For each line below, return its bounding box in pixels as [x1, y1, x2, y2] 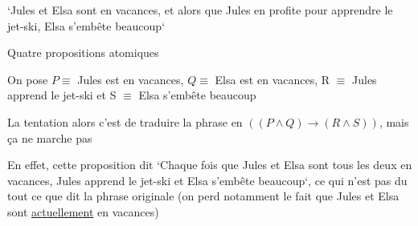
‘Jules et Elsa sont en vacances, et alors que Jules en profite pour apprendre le [7, 2, 393, 18]
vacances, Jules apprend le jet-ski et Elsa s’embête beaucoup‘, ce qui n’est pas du [7, 172, 408, 188]
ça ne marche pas [7, 129, 92, 146]
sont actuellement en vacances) [7, 203, 159, 220]
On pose [7, 71, 48, 87]
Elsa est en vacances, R [215, 71, 330, 87]
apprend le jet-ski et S [7, 87, 117, 103]
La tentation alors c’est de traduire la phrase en [7, 113, 243, 130]
